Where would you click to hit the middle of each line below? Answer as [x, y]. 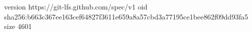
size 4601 [18, 26]
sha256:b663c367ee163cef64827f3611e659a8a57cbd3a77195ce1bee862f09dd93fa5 [126, 16]
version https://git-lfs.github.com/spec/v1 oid [76, 6]
